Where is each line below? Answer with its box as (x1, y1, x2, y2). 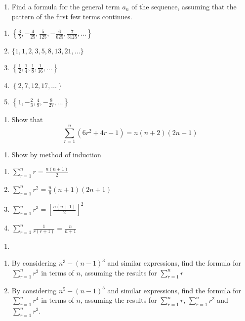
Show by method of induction (11, 149, 101, 160)
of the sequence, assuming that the (131, 1, 237, 11)
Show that (11, 114, 43, 125)
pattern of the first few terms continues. (11, 11, 132, 21)
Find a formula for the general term (11, 1, 120, 11)
